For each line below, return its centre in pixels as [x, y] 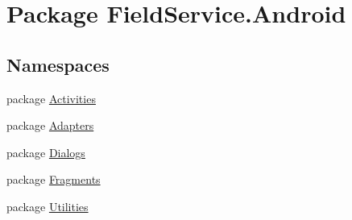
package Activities [51, 98]
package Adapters [50, 125]
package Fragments [54, 179]
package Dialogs [46, 152]
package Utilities [48, 206]
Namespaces [58, 64]
